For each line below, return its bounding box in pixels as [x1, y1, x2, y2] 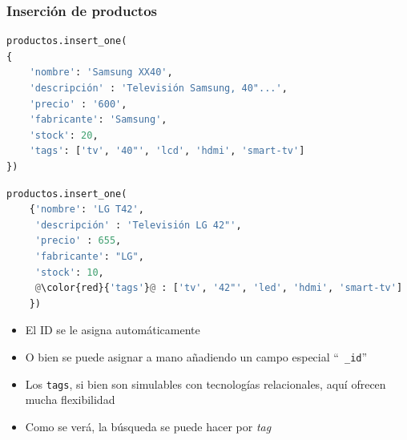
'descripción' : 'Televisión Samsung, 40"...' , [29, 83, 288, 94]
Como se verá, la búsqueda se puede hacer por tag [25, 418, 272, 434]
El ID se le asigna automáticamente [25, 321, 200, 338]
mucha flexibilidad [25, 391, 115, 408]
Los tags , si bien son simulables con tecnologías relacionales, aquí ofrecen [25, 375, 386, 392]
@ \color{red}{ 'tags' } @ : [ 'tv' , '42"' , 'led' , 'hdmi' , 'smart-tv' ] [34, 282, 403, 294]
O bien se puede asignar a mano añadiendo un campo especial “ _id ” [25, 348, 368, 365]
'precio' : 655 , [34, 235, 122, 247]
